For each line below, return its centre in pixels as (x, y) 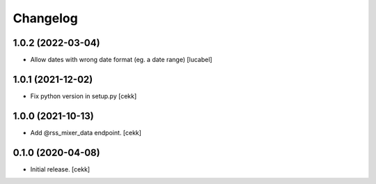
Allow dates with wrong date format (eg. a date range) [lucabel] (121, 60)
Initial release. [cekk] (60, 169)
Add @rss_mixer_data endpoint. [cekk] (86, 132)
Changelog (45, 18)
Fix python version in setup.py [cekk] (84, 96)
